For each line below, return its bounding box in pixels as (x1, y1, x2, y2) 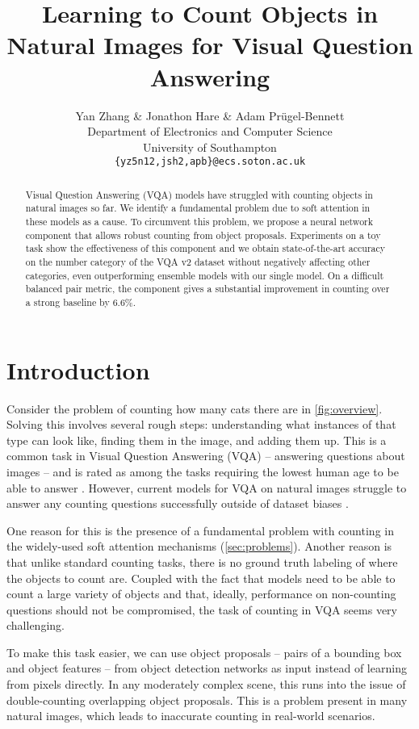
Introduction (6, 353, 150, 386)
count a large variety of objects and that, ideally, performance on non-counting (6, 585, 396, 602)
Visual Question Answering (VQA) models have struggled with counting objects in (25, 187, 373, 201)
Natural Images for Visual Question (6, 28, 413, 61)
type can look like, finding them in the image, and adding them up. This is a (6, 431, 387, 448)
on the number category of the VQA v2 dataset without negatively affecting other (25, 255, 371, 269)
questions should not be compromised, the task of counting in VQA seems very (6, 601, 397, 618)
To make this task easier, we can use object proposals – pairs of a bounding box (6, 643, 402, 660)
